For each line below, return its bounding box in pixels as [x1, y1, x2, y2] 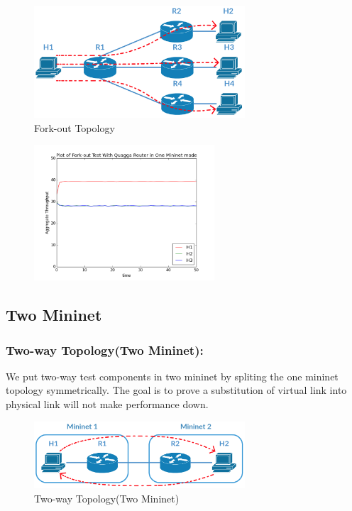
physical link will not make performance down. [6, 397, 209, 411]
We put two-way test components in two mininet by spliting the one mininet [6, 368, 339, 383]
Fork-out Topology [34, 120, 115, 135]
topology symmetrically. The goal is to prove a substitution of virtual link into [6, 383, 347, 397]
